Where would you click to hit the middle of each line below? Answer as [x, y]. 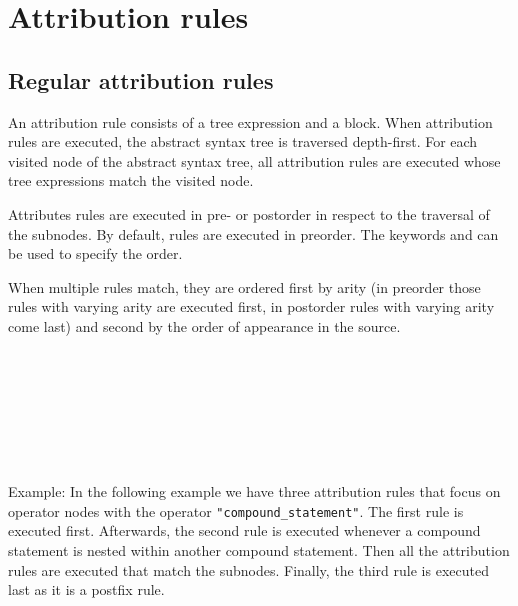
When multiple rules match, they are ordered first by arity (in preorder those [244, 286]
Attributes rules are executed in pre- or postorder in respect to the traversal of [249, 213]
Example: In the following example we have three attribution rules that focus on [254, 491]
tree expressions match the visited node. [131, 180]
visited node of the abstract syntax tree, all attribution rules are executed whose [254, 160]
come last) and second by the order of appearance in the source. [204, 325]
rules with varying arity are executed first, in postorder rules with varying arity [251, 306]
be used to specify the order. [95, 253]
